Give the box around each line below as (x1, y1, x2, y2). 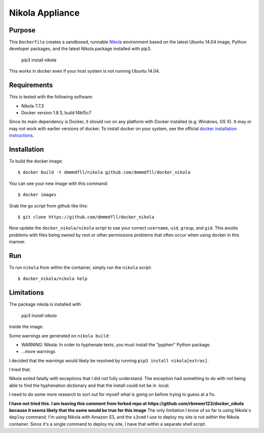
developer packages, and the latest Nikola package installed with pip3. (9, 46, 152, 51)
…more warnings (21, 349, 56, 355)
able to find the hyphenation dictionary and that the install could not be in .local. (9, 382, 170, 388)
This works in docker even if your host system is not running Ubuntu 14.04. (9, 68, 160, 74)
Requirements (9, 81, 53, 89)
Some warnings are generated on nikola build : (9, 332, 110, 338)
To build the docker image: (9, 158, 63, 164)
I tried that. (9, 367, 31, 373)
